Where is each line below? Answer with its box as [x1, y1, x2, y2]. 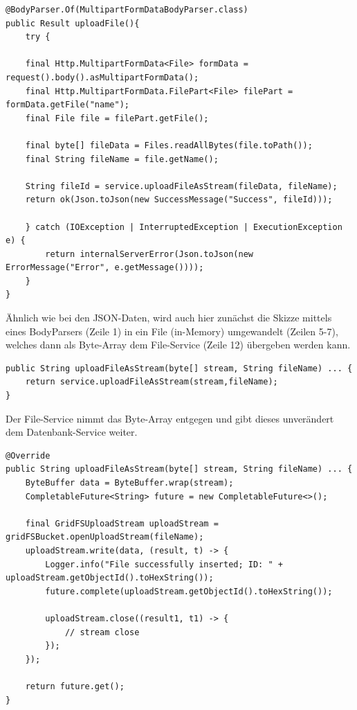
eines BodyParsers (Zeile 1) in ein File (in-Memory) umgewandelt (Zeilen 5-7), [6, 323, 338, 338]
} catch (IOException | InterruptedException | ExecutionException [25, 222, 342, 232]
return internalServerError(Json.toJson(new [45, 249, 253, 259]
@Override [6, 450, 51, 461]
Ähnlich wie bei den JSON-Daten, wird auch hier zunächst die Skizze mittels [6, 310, 332, 325]
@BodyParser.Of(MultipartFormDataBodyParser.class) [6, 5, 248, 15]
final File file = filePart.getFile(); [25, 113, 209, 123]
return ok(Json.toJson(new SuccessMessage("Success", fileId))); [25, 195, 333, 205]
